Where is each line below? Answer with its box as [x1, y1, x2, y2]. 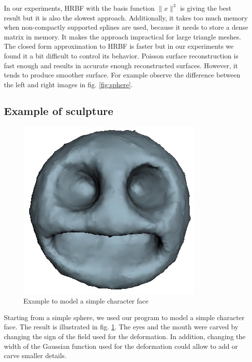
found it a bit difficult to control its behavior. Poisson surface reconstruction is [4, 50, 238, 60]
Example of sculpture [4, 103, 113, 118]
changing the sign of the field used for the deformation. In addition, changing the [4, 331, 246, 341]
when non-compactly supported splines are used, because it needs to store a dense [4, 22, 248, 32]
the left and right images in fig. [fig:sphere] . [4, 79, 133, 89]
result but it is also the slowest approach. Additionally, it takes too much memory [4, 12, 248, 22]
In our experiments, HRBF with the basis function [4, 3, 155, 13]
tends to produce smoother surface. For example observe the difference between [4, 70, 241, 80]
